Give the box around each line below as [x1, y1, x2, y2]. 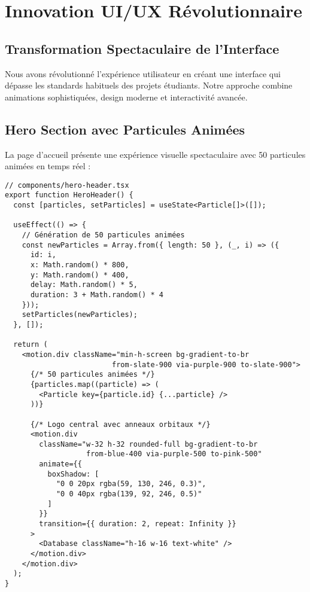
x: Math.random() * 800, [30, 261, 129, 269]
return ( [13, 340, 48, 349]
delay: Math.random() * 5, [30, 280, 138, 289]
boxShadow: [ [47, 469, 99, 478]
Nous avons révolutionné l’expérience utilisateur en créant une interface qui [5, 67, 281, 80]
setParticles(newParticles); [22, 310, 138, 319]
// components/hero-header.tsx [5, 181, 129, 190]
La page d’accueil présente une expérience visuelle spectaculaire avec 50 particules [5, 148, 306, 160]
